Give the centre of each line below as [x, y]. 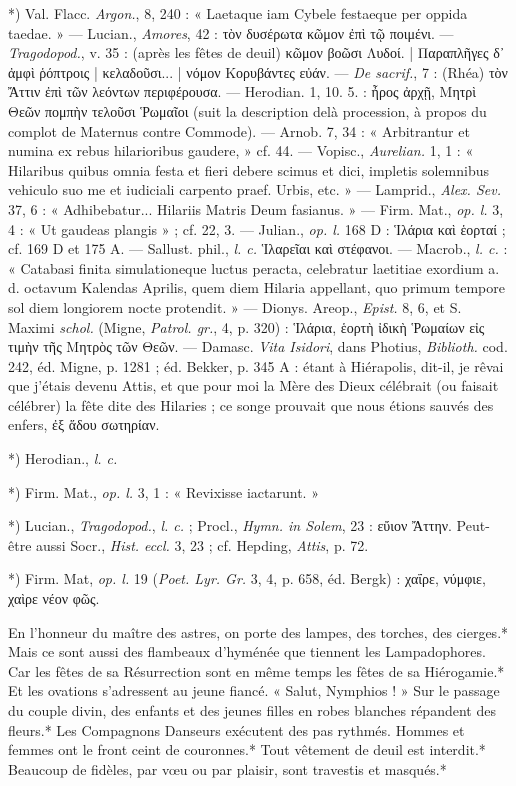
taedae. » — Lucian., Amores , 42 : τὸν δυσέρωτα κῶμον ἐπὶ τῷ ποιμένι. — [231, 32]
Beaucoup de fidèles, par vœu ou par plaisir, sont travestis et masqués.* [227, 768]
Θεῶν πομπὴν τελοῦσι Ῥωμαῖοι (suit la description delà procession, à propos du [247, 110]
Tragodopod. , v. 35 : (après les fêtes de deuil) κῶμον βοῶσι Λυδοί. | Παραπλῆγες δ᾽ [256, 52]
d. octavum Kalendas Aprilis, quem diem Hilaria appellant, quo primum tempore [256, 287]
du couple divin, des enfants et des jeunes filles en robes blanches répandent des [252, 710]
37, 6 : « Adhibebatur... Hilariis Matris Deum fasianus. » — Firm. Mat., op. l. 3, [256, 208]
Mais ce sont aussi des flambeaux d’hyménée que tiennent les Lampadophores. [247, 651]
